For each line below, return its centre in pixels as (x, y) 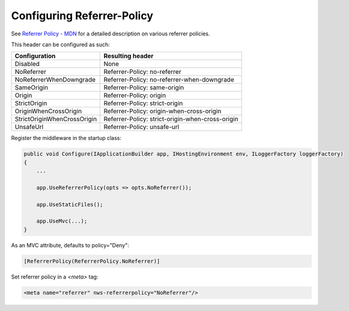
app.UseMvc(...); (62, 221)
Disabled (27, 64)
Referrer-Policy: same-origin (144, 88)
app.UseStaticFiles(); (70, 204)
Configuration (35, 56)
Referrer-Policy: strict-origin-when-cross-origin (171, 119)
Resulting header (129, 56)
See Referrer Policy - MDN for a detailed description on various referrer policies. (111, 34)
